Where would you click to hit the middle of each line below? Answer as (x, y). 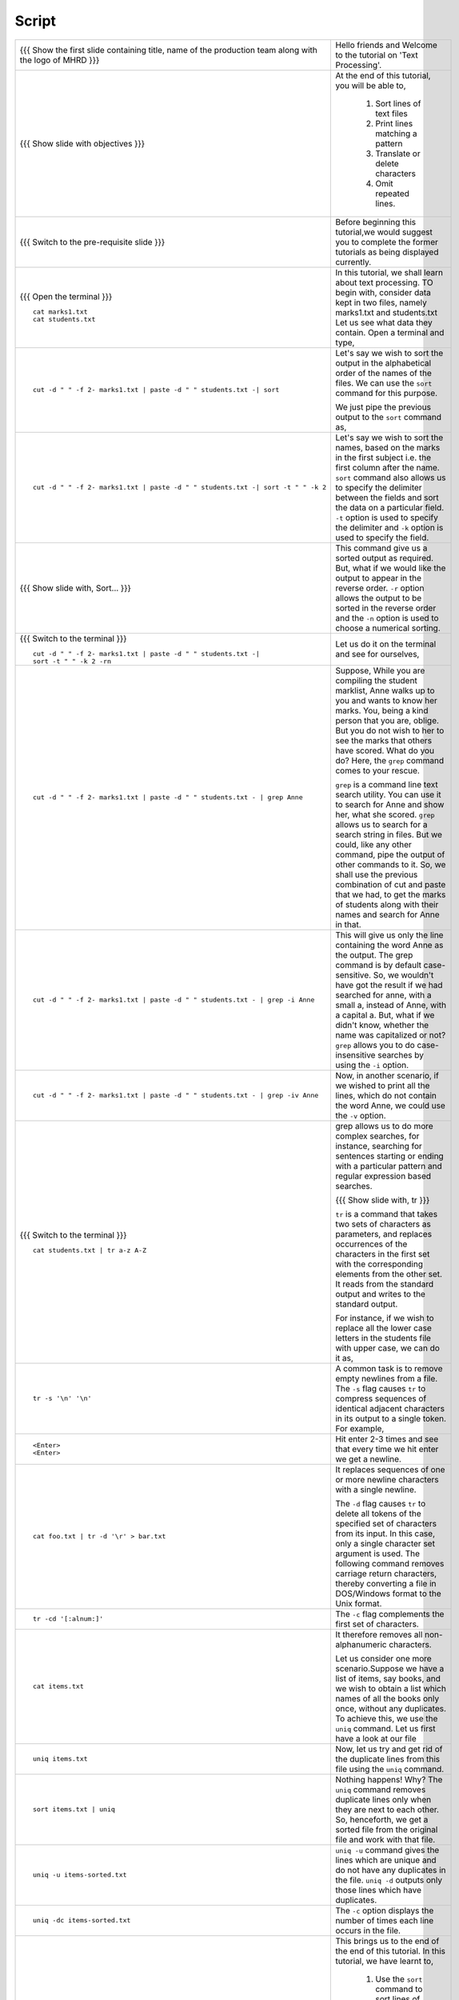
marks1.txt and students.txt (386, 312)
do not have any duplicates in (391, 1870)
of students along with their (387, 904)
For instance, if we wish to (385, 1318)
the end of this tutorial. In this (390, 1950)
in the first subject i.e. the (383, 458)
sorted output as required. (385, 558)
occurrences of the (371, 1244)
